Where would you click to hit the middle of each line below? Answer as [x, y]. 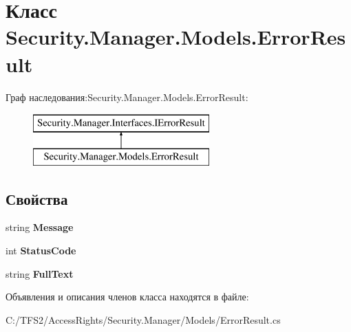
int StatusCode [41, 251]
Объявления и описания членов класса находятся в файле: [127, 297]
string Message [40, 227]
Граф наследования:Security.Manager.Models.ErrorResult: [127, 97]
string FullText [40, 273]
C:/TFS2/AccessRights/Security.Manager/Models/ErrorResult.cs [143, 319]
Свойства [37, 198]
